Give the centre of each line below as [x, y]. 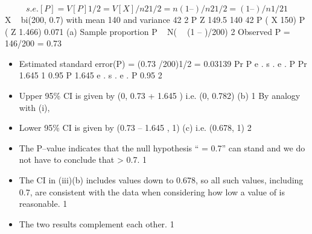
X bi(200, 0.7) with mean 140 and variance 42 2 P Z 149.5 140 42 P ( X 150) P [155, 19]
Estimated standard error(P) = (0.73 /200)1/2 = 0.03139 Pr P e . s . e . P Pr [163, 63]
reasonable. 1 [43, 204]
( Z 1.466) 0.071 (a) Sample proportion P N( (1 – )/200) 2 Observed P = [148, 31]
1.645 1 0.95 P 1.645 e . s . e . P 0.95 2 [91, 75]
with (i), [34, 107]
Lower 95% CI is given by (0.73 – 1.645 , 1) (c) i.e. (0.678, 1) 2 [135, 128]
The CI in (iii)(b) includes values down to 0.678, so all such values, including [161, 179]
